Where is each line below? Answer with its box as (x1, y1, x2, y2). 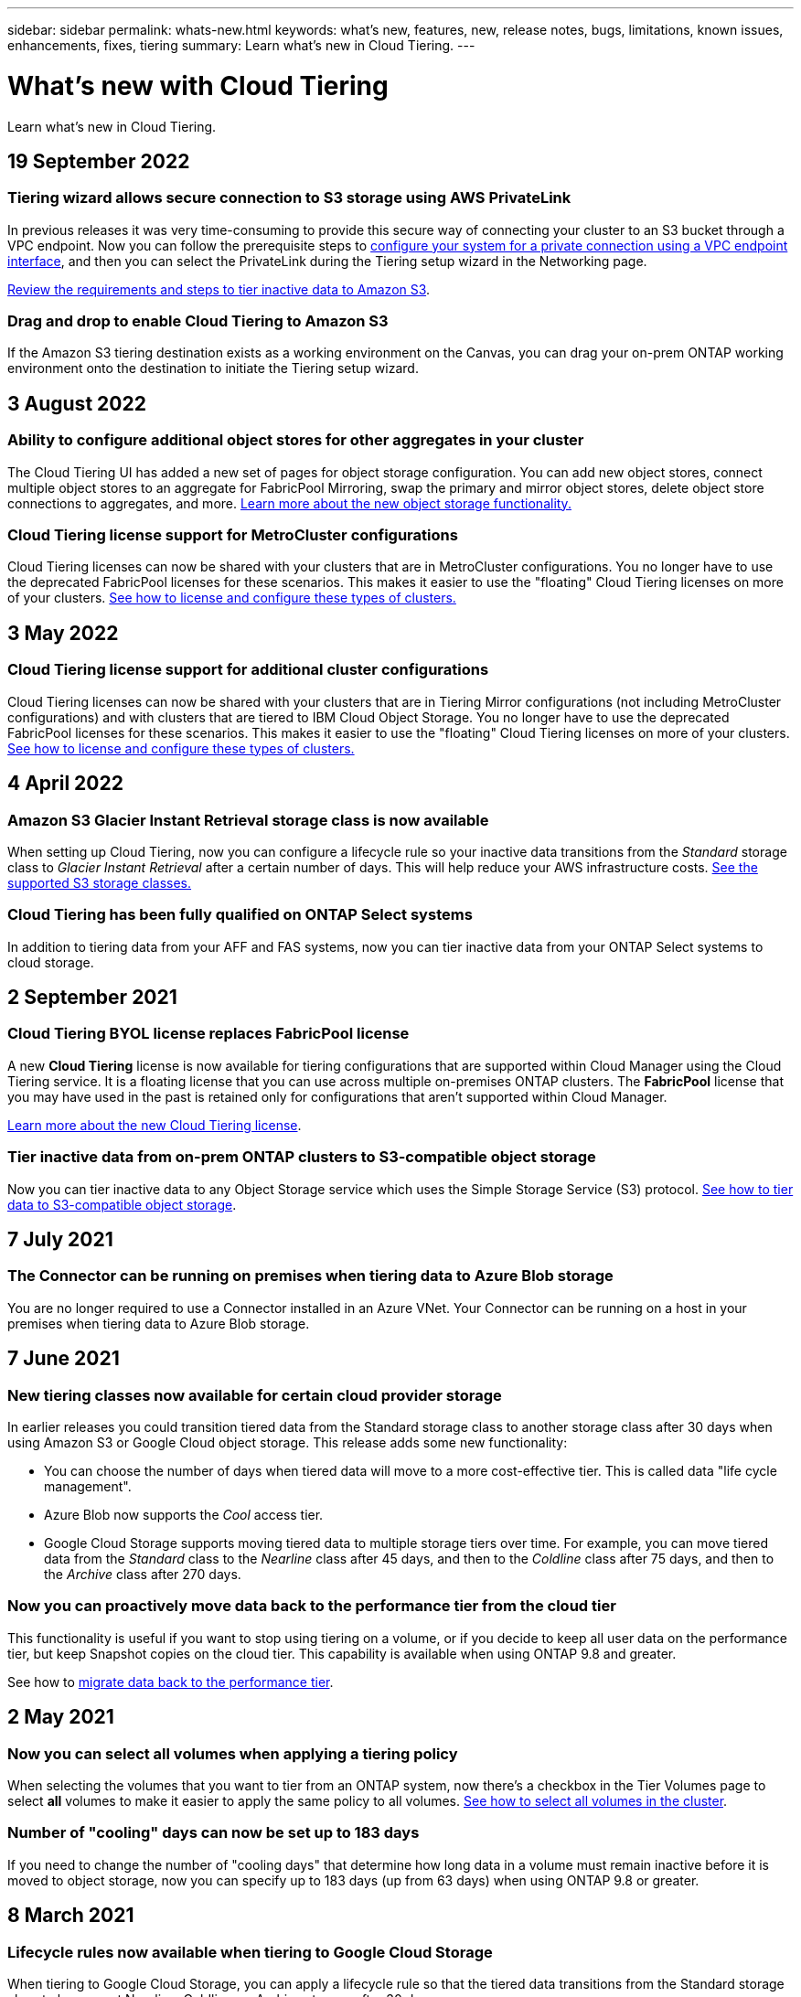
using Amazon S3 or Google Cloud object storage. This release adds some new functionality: (7, 1435, 568, 1451)
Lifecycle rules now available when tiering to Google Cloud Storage (7, 1942, 493, 1961)
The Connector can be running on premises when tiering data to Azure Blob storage (7, 1266, 614, 1286)
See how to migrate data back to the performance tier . (7, 1673, 334, 1690)
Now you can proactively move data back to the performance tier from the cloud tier (7, 1597, 616, 1616)
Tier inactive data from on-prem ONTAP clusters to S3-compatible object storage (7, 1148, 596, 1167)
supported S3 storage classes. (7, 874, 192, 891)
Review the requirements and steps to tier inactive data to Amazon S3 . (7, 281, 431, 297)
